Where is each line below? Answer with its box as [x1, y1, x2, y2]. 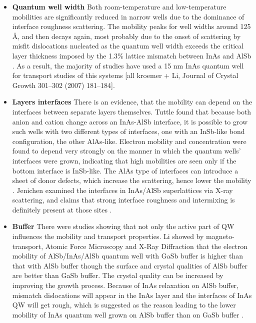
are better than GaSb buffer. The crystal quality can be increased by [12, 270, 223, 280]
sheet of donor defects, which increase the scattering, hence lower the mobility [12, 175, 251, 185]
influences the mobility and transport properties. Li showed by [12, 231, 204, 241]
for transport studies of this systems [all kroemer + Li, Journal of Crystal [12, 70, 238, 80]
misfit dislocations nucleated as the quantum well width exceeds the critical [12, 40, 244, 51]
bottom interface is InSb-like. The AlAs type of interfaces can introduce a [12, 165, 238, 175]
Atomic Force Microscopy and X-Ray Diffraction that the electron [45, 240, 248, 251]
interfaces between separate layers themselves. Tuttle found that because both [12, 106, 251, 116]
